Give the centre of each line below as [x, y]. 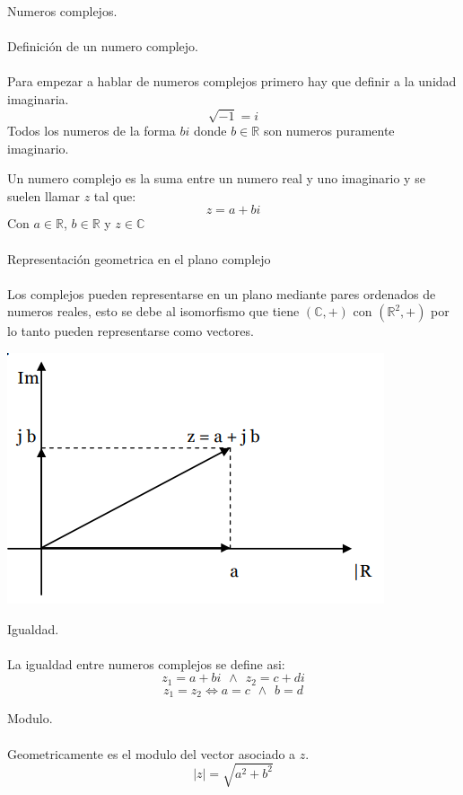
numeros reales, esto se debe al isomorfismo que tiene [153, 311]
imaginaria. [38, 98]
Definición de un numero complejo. [103, 46]
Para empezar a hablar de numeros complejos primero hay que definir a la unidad [232, 81]
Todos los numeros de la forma [92, 131]
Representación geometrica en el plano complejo [139, 258]
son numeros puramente [329, 131]
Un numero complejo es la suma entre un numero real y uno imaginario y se [216, 178]
